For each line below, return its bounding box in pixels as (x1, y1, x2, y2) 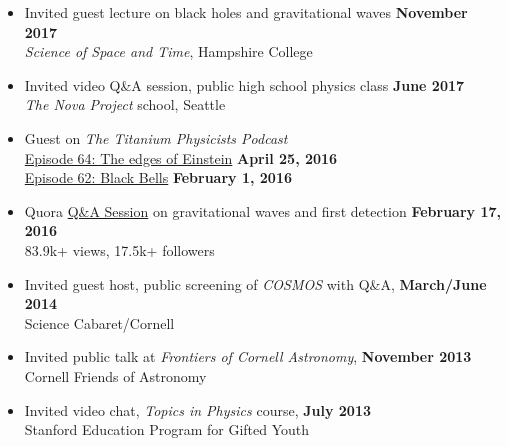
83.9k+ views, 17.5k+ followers (24, 239, 215, 260)
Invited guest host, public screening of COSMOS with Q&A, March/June (24, 273, 487, 294)
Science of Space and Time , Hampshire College (24, 41, 313, 62)
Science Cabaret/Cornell (24, 312, 175, 333)
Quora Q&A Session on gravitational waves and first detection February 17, (24, 200, 501, 221)
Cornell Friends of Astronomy (24, 365, 207, 386)
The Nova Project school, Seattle (24, 94, 226, 115)
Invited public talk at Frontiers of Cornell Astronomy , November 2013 (24, 346, 472, 367)
